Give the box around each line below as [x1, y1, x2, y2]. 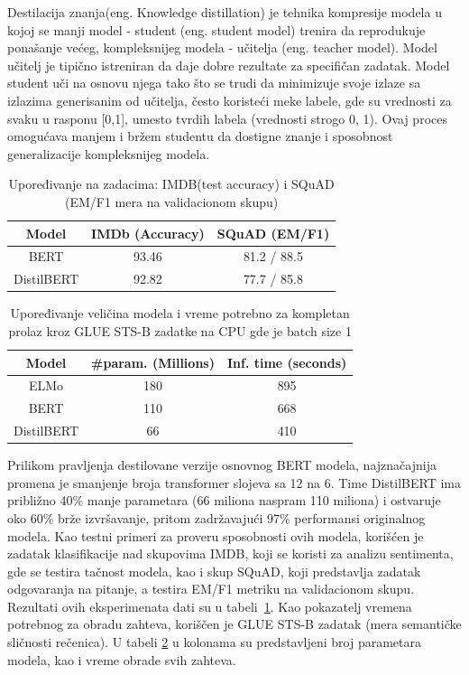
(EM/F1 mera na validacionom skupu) [64, 192, 279, 211]
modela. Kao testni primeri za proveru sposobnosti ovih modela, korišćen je [7, 526, 424, 545]
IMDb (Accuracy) [91, 223, 205, 242]
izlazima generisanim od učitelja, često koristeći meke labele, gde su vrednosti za [7, 90, 452, 109]
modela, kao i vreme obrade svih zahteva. [7, 650, 236, 669]
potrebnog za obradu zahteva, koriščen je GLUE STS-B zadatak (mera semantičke [7, 614, 462, 633]
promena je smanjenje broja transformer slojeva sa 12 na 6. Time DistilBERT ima [7, 473, 462, 492]
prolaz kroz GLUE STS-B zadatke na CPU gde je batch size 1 [8, 321, 352, 340]
